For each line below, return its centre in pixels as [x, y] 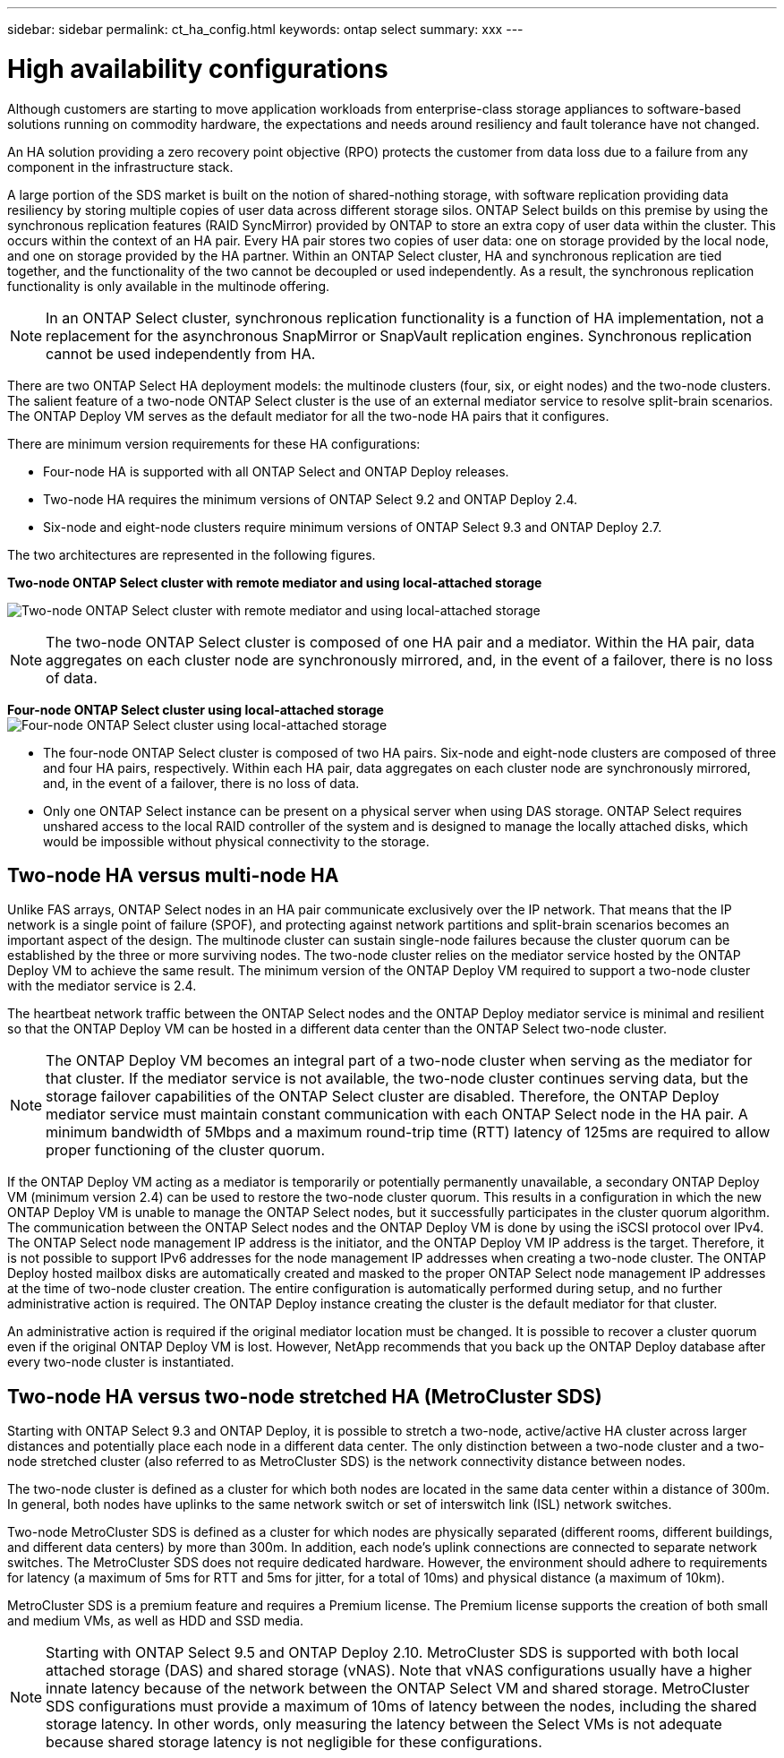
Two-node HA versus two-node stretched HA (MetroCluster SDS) [305, 1396]
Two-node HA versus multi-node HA [173, 875]
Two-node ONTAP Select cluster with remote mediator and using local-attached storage [275, 582]
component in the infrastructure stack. [120, 167]
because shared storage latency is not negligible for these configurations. [294, 1742]
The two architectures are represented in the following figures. [192, 554]
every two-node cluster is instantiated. [121, 1362]
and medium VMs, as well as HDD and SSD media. [156, 1621]
